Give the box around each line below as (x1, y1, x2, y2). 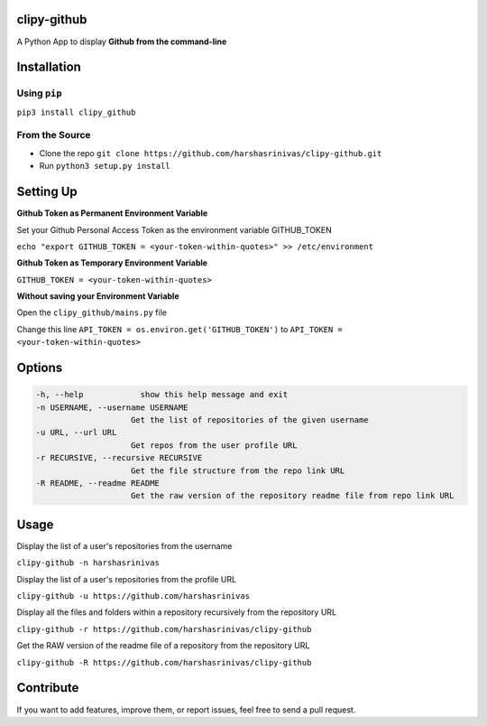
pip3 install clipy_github (16, 107, 136, 117)
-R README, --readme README (35, 478, 160, 488)
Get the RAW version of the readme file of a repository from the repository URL (16, 640, 310, 651)
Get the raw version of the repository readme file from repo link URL (131, 490, 455, 501)
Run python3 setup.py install (39, 161, 170, 172)
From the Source (16, 129, 91, 142)
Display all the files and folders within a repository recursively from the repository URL (16, 607, 337, 618)
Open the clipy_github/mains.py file (16, 307, 167, 318)
